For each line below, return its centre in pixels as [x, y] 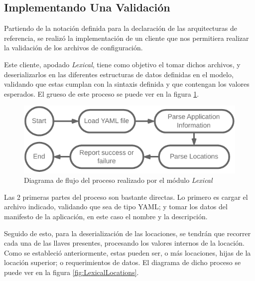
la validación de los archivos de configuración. [73, 48]
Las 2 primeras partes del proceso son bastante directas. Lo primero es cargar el [126, 197]
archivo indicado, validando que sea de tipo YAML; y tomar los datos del [116, 207]
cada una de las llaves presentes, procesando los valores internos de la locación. [124, 243]
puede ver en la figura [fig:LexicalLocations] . [71, 272]
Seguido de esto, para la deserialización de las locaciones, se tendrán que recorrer [127, 233]
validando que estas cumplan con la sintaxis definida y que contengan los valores [127, 84]
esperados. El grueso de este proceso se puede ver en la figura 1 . [102, 93]
